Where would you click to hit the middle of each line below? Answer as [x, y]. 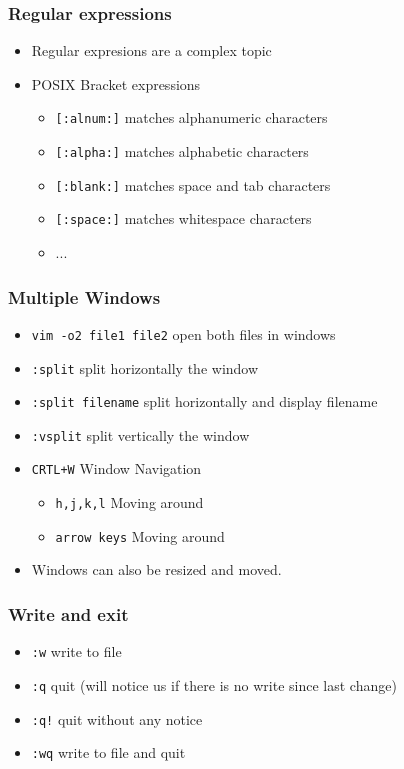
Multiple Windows [84, 296]
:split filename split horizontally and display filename [204, 401]
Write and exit [68, 613]
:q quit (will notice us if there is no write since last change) [214, 684]
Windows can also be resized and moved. [156, 569]
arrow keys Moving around [140, 535]
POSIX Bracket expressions [116, 83]
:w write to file [76, 651]
